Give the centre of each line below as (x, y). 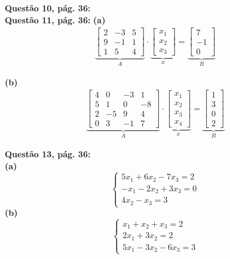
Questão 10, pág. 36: (48, 8)
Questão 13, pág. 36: (48, 153)
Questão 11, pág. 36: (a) (55, 19)
